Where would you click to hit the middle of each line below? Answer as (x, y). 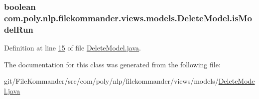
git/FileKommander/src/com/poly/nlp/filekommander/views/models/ (111, 81)
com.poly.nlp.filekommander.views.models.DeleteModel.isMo (128, 18)
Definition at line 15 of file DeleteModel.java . (72, 48)
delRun (19, 29)
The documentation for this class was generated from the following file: (112, 64)
